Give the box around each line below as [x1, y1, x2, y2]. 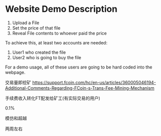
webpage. [5, 69, 26, 75]
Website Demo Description [5, 3, 118, 15]
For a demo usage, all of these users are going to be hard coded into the [5, 64, 153, 70]
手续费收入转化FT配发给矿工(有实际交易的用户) [5, 95, 100, 101]
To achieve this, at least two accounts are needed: [5, 39, 108, 45]
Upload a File [12, 20, 40, 26]
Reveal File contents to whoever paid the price [12, 30, 107, 36]
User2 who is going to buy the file [12, 54, 81, 60]
